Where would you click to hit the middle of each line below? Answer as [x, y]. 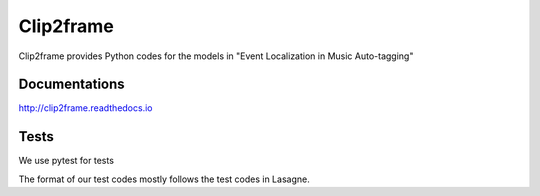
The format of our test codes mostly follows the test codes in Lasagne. [164, 179]
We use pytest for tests [66, 161]
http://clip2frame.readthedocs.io [85, 108]
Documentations [71, 84]
